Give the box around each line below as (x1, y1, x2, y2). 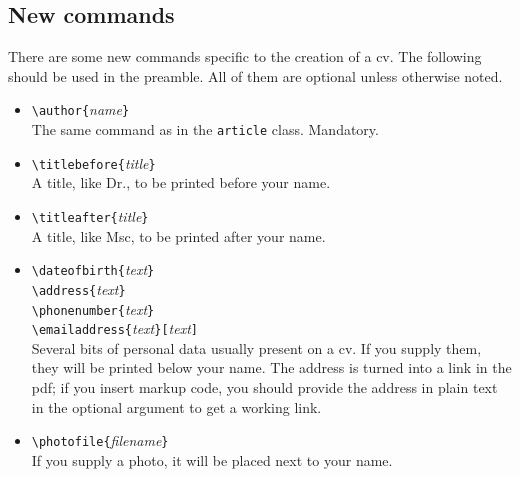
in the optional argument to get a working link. (31, 396, 322, 417)
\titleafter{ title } (31, 205, 149, 226)
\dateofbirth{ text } (31, 259, 155, 280)
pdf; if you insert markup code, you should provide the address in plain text (31, 377, 498, 398)
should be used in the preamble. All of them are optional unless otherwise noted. (8, 65, 503, 86)
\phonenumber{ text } (31, 298, 155, 319)
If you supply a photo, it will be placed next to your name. (31, 449, 393, 470)
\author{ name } (31, 99, 130, 120)
